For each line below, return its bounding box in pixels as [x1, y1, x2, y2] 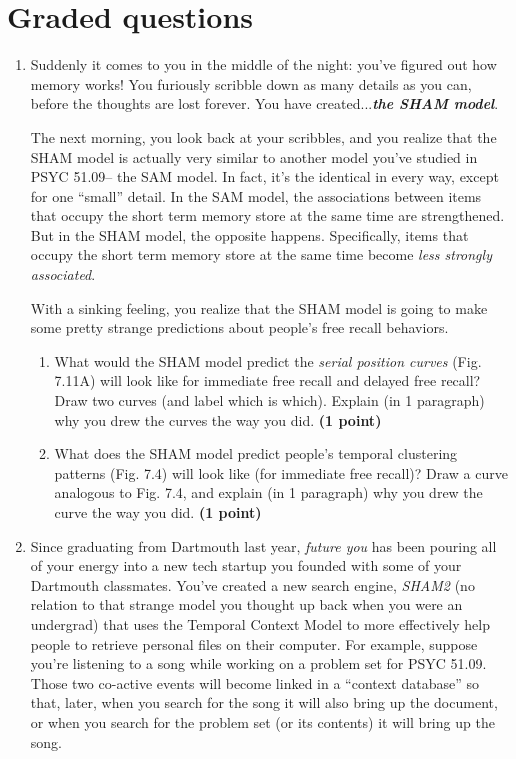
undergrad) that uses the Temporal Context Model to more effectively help [30, 613, 490, 634]
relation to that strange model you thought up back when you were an [30, 594, 463, 615]
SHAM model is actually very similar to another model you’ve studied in [30, 146, 478, 167]
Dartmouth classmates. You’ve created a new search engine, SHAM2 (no [30, 574, 475, 595]
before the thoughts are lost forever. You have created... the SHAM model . [30, 93, 499, 114]
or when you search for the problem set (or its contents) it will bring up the [30, 711, 495, 732]
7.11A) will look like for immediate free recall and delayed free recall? [54, 370, 481, 391]
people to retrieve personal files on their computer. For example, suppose [30, 633, 478, 654]
